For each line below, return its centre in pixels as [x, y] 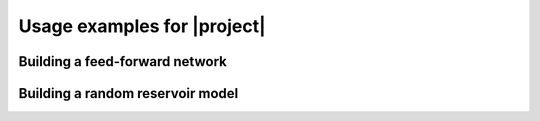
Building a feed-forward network [122, 61]
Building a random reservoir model [128, 93]
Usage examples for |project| [142, 26]
